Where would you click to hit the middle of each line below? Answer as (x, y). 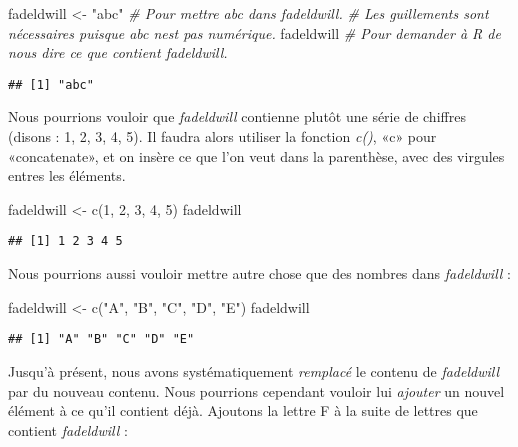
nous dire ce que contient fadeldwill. (118, 52)
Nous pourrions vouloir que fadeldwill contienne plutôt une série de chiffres (237, 116)
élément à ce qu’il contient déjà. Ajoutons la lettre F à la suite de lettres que (243, 410)
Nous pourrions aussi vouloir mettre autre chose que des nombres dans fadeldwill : (259, 273)
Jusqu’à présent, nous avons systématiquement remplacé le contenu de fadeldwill (253, 370)
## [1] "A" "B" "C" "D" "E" (101, 339)
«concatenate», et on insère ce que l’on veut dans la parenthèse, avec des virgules (256, 155)
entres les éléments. (67, 175)
